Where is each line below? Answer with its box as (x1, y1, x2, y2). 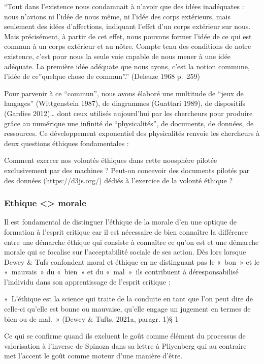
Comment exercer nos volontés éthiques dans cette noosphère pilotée (4, 155, 217, 165)
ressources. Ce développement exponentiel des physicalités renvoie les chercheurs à (4, 128, 260, 138)
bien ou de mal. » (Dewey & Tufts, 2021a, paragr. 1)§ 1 (4, 313, 179, 324)
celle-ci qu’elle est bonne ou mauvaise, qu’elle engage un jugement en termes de (4, 303, 251, 314)
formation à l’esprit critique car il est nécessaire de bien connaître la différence (4, 226, 248, 237)
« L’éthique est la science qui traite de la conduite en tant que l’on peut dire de (4, 293, 253, 304)
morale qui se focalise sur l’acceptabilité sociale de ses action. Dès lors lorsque (4, 246, 246, 257)
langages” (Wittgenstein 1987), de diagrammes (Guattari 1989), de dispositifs (4, 98, 246, 108)
